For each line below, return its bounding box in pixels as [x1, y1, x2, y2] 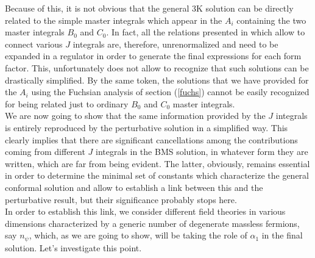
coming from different [5, 145, 85, 158]
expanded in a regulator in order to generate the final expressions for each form [5, 49, 302, 62]
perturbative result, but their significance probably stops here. [5, 193, 237, 206]
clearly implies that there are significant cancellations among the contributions [5, 133, 298, 146]
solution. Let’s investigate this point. [5, 241, 142, 254]
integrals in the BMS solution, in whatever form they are [96, 145, 308, 158]
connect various [5, 37, 63, 50]
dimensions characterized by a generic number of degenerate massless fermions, [5, 217, 300, 229]
